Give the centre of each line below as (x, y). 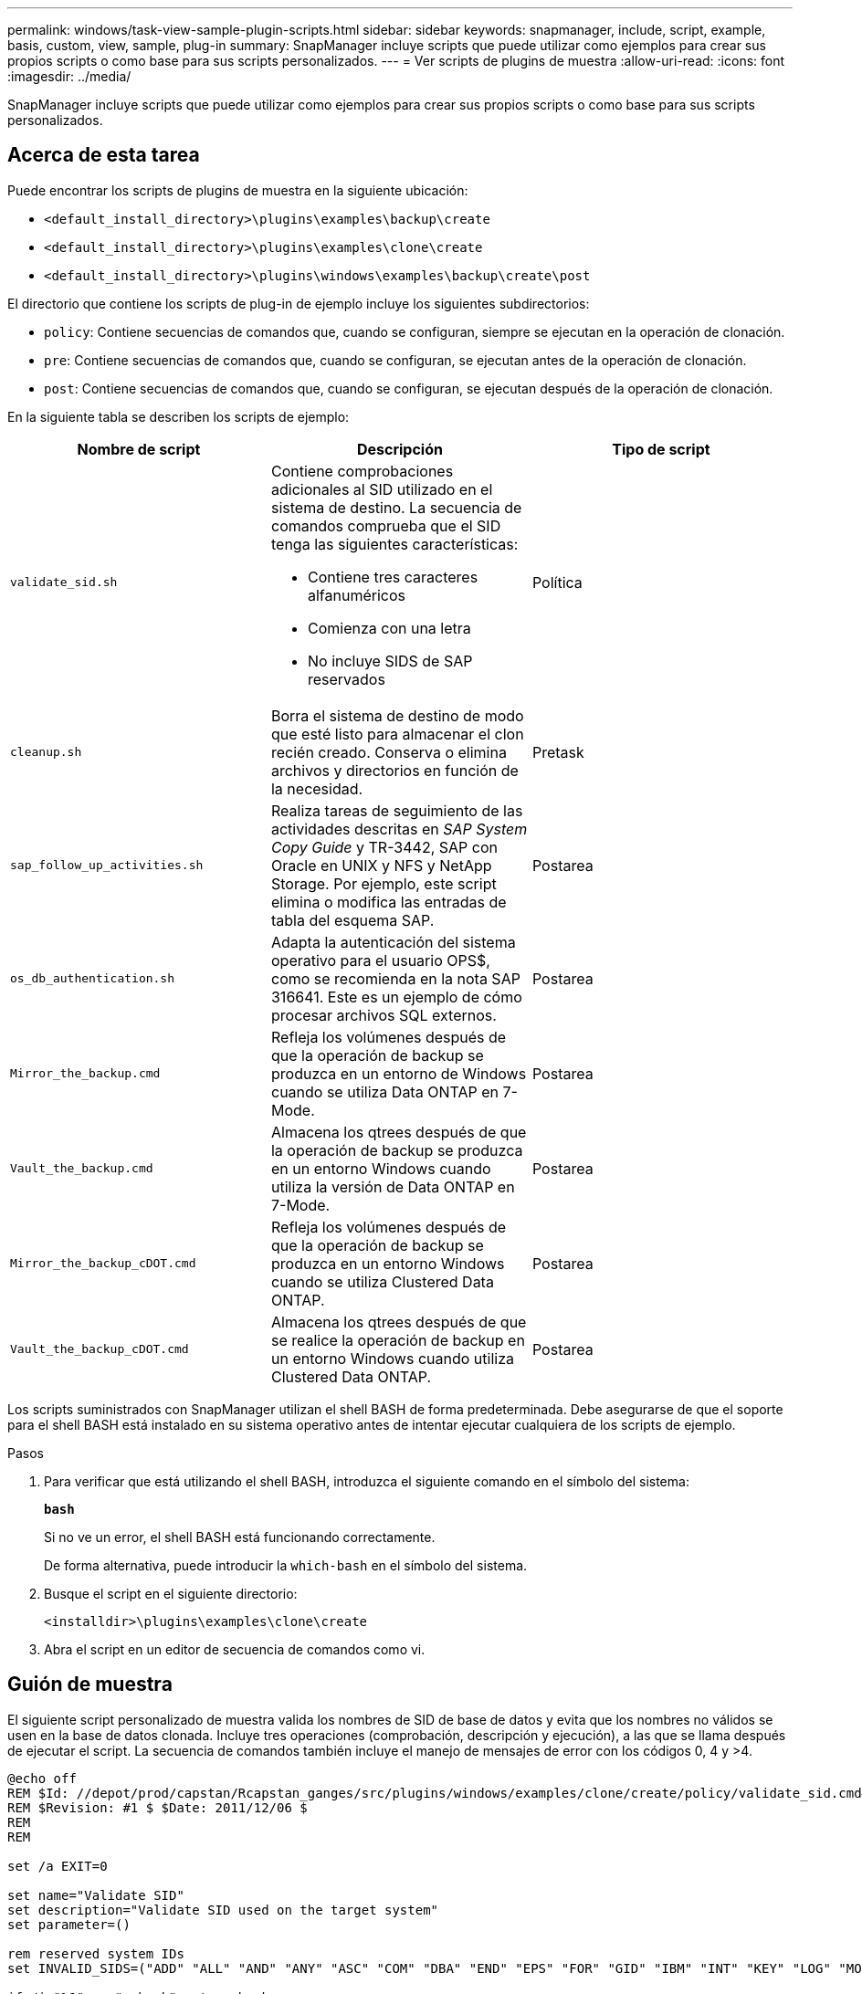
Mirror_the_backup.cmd (85, 1074)
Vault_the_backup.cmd (82, 1169)
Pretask (558, 752)
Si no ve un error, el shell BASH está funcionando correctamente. (240, 1537)
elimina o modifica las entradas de (389, 902)
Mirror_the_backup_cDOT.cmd (103, 1264)
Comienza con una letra (389, 628)
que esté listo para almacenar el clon (397, 734)
